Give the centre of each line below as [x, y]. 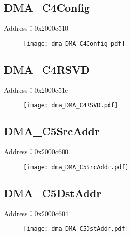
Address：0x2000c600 [36, 151]
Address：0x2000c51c [36, 89]
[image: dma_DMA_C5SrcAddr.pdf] [76, 167]
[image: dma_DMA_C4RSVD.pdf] [71, 106]
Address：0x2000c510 [36, 28]
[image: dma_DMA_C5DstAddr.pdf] [76, 229]
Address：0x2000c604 [36, 213]
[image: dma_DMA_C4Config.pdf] [74, 44]
